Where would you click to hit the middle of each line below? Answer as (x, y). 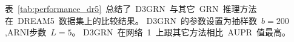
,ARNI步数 (26, 32)
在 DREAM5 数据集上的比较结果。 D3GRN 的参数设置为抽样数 (131, 20)
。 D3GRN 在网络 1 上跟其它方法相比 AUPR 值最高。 (181, 32)
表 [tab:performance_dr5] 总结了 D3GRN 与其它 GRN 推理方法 (131, 8)
